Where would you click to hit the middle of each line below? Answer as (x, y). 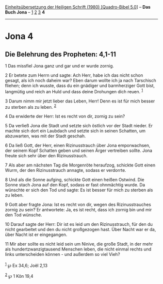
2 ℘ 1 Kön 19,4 (19, 275)
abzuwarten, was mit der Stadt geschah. (46, 136)
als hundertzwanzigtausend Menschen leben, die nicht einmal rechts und (78, 249)
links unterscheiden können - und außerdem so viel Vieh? (63, 254)
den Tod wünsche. (24, 215)
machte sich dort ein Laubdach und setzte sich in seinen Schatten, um (75, 131)
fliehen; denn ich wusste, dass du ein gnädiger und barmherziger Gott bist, (80, 85)
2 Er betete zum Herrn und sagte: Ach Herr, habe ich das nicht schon (74, 75)
